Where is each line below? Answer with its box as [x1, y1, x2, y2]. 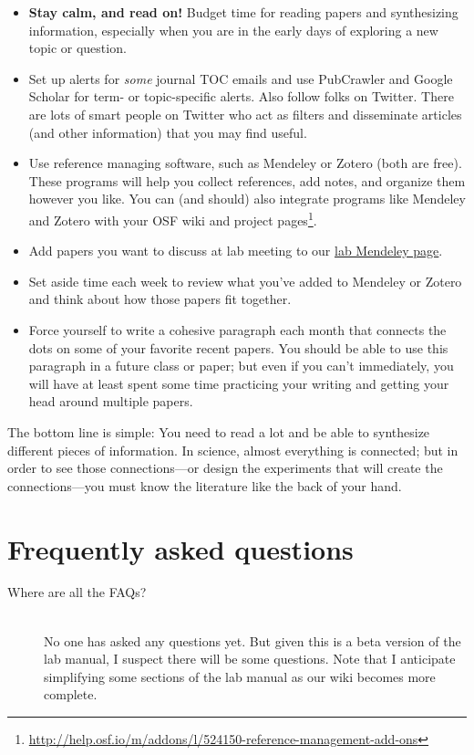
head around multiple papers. [28, 392, 193, 411]
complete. [44, 685, 98, 704]
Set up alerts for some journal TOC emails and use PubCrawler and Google [28, 68, 453, 88]
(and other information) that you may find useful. [28, 122, 307, 142]
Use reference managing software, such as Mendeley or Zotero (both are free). [28, 153, 462, 173]
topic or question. [28, 38, 127, 58]
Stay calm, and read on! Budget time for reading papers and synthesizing [28, 3, 459, 21]
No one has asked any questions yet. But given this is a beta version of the [44, 631, 461, 650]
